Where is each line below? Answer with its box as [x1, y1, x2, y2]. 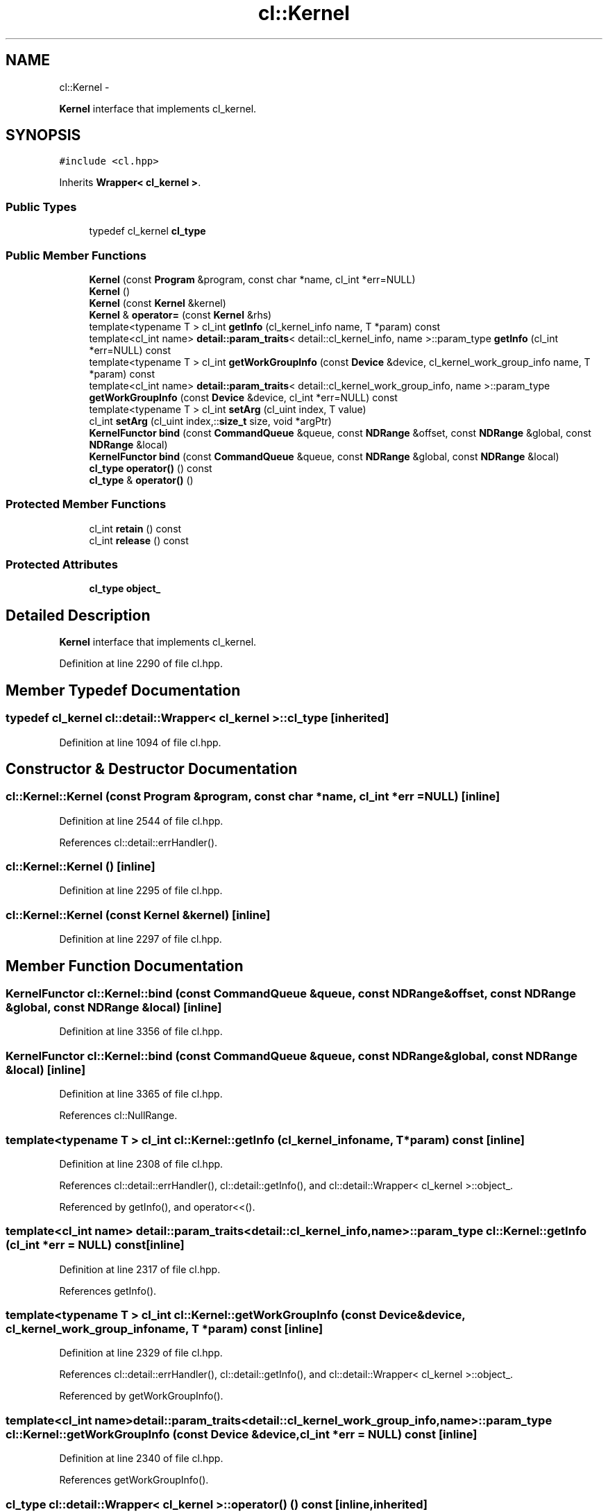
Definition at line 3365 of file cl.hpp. [59, 1088, 223, 1100]
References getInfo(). [59, 1284, 157, 1297]
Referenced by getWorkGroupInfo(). [59, 1390, 223, 1402]
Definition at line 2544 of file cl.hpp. [59, 814, 223, 827]
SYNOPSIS [6, 126, 81, 144]
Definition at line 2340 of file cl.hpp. [59, 1452, 223, 1465]
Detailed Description [6, 606, 151, 624]
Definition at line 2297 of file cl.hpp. [59, 933, 222, 946]
